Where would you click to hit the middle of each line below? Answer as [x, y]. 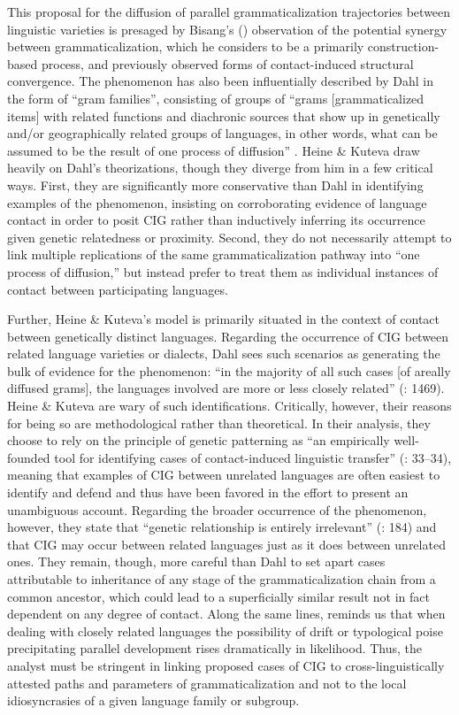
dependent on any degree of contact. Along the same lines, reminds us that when [226, 614]
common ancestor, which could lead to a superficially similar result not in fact [219, 596]
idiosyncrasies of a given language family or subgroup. [153, 700]
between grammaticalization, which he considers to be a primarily [186, 46]
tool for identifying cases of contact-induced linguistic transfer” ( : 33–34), [253, 457]
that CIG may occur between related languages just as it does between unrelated [226, 544]
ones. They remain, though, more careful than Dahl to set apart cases [196, 561]
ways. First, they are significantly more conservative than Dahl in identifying [215, 185]
